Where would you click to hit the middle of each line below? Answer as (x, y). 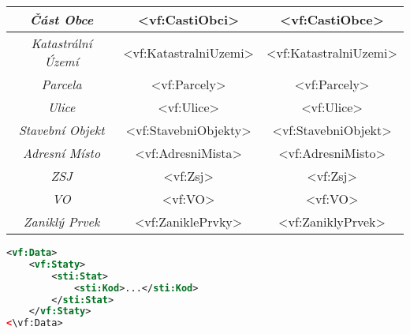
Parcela (61, 84)
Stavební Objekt (61, 130)
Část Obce (61, 19)
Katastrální (61, 43)
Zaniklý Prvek (61, 221)
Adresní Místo (62, 153)
